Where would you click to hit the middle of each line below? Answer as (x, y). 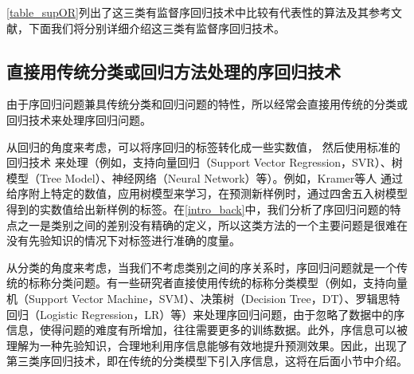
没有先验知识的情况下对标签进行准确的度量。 (123, 240)
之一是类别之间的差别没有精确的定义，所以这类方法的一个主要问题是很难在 (212, 224)
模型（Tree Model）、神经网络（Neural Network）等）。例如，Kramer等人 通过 (205, 177)
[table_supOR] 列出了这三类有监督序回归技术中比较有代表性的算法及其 (187, 12)
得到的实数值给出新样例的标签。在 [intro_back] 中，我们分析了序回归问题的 (198, 209)
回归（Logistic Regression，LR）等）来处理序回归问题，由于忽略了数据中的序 (206, 314)
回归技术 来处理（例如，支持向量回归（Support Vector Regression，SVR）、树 (205, 162)
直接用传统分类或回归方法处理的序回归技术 (174, 71)
